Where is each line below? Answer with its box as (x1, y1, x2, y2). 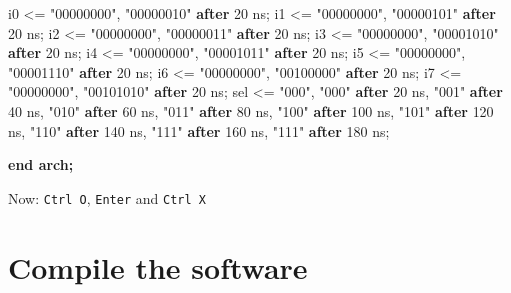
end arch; (8, 154, 74, 175)
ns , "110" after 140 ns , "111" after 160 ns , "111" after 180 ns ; (8, 120, 390, 141)
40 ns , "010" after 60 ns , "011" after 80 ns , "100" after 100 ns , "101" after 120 (8, 100, 494, 121)
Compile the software (8, 246, 308, 287)
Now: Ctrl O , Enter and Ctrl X (8, 187, 206, 208)
